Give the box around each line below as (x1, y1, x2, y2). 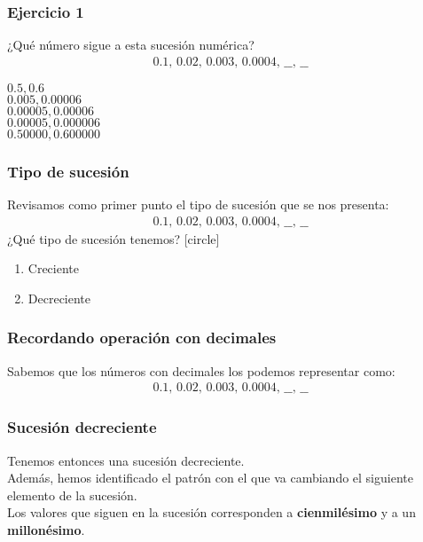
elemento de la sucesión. (7, 485, 137, 504)
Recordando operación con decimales (7, 326, 277, 349)
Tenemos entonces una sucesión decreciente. (7, 451, 245, 469)
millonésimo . (7, 520, 85, 538)
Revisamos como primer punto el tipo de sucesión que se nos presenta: (7, 195, 389, 214)
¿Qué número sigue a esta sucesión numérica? (7, 35, 255, 54)
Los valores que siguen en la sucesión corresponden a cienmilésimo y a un (7, 503, 416, 522)
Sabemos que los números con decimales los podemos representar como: (7, 361, 396, 380)
